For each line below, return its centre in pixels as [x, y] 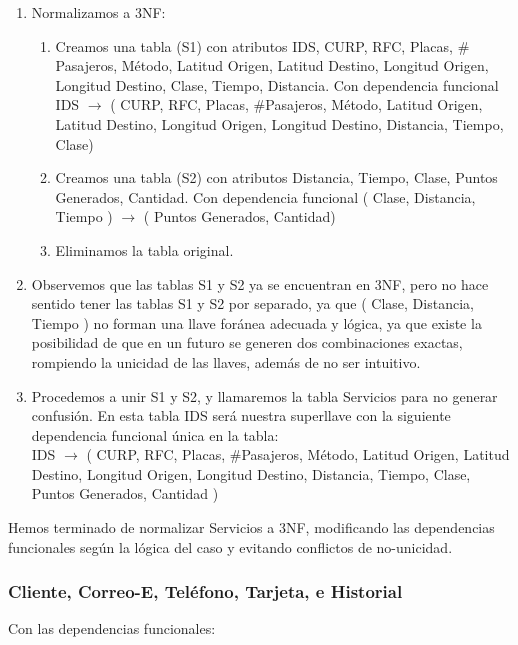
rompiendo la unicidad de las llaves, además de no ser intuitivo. [226, 361]
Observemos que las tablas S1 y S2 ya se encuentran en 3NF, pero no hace [260, 283]
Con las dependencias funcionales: [112, 628]
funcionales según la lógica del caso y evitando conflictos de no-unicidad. [230, 546]
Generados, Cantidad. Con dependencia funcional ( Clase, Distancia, [265, 196]
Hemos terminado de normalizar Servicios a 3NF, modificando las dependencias [251, 527]
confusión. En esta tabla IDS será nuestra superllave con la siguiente [241, 415]
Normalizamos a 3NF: [98, 12]
